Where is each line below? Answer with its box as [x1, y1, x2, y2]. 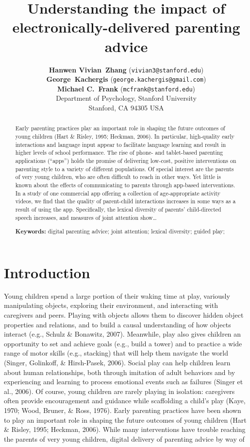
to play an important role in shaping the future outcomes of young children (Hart [4, 414, 247, 425]
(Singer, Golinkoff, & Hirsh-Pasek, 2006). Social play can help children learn [4, 357, 231, 367]
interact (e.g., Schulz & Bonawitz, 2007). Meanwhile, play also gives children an [4, 329, 241, 339]
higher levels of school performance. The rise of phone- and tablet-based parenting [15, 148, 223, 157]
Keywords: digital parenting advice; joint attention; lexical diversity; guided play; [15, 227, 225, 236]
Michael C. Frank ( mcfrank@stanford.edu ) [57, 83, 196, 93]
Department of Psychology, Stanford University [56, 93, 197, 103]
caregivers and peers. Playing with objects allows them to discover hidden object [4, 310, 244, 320]
